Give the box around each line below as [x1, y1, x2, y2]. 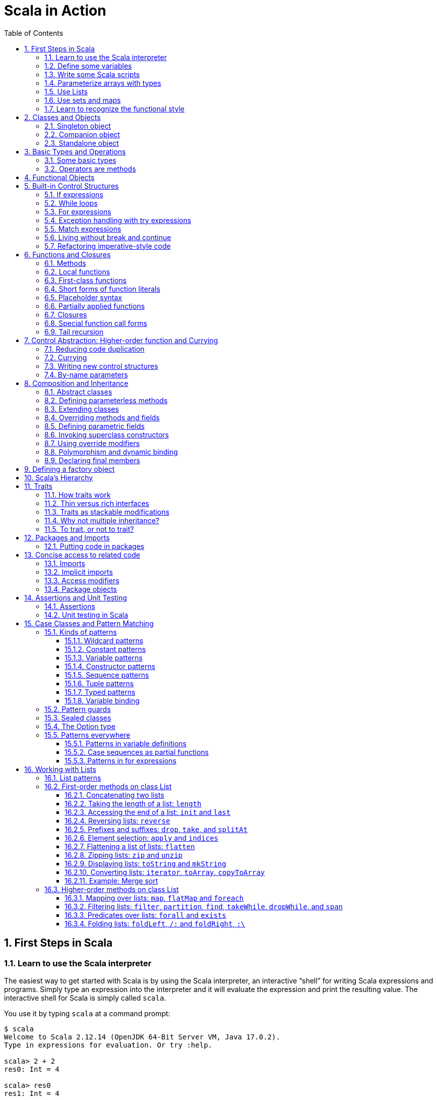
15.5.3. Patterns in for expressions [65, 756, 176, 765]
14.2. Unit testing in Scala [44, 610, 128, 619]
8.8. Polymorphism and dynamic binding [44, 447, 178, 456]
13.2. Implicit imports [44, 567, 113, 576]
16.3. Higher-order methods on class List [44, 885, 179, 894]
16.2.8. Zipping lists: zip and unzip [65, 850, 183, 859]
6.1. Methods [44, 258, 86, 267]
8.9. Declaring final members [44, 456, 140, 465]
